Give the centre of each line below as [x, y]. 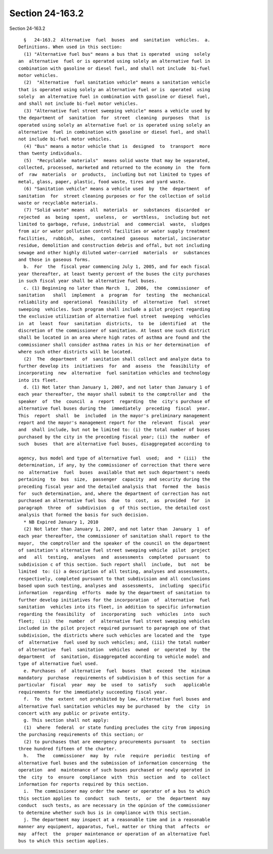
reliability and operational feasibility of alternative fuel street [114, 302]
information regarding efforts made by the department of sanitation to [114, 593]
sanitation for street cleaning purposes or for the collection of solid [114, 196]
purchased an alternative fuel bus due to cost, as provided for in [114, 501]
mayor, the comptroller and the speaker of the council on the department [114, 543]
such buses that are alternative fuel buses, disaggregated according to [114, 444]
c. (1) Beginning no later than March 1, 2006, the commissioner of [117, 288]
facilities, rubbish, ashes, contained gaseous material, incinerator [114, 238]
